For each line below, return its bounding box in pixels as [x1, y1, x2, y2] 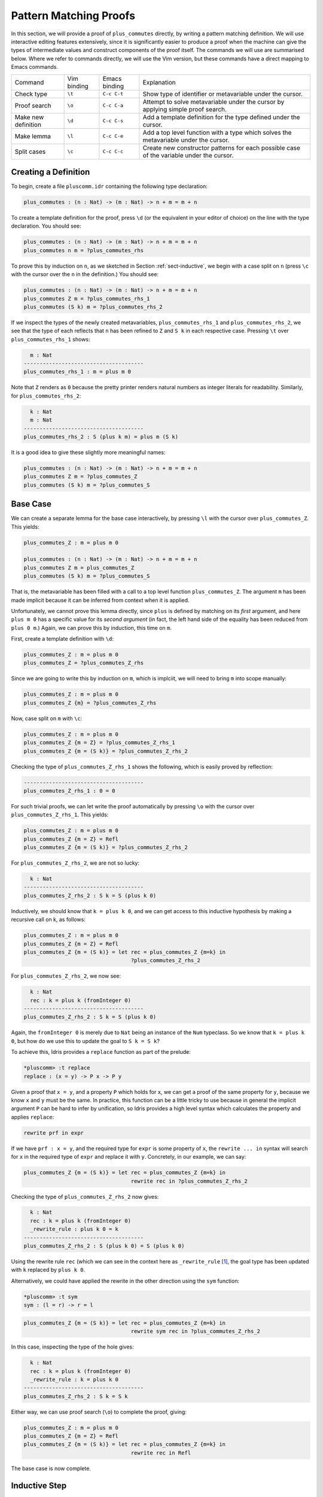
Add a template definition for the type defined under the [142, 113, 300, 121]
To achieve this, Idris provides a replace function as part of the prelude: [11, 1048, 191, 1056]
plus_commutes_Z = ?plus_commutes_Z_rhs [23, 659, 144, 666]
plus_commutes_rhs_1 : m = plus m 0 [23, 368, 132, 375]
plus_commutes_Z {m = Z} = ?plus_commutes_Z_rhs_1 [23, 740, 176, 746]
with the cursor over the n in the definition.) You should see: [11, 271, 159, 278]
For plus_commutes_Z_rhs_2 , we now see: [11, 972, 121, 980]
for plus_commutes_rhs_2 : [11, 392, 81, 399]
